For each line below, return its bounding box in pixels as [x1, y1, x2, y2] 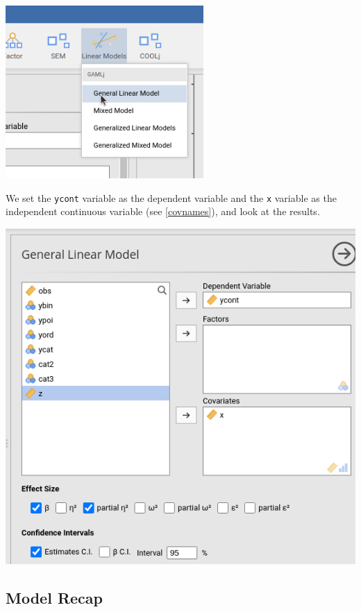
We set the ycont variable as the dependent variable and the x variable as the [6, 190, 337, 205]
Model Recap [6, 586, 103, 608]
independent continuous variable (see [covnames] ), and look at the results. [6, 204, 320, 219]
